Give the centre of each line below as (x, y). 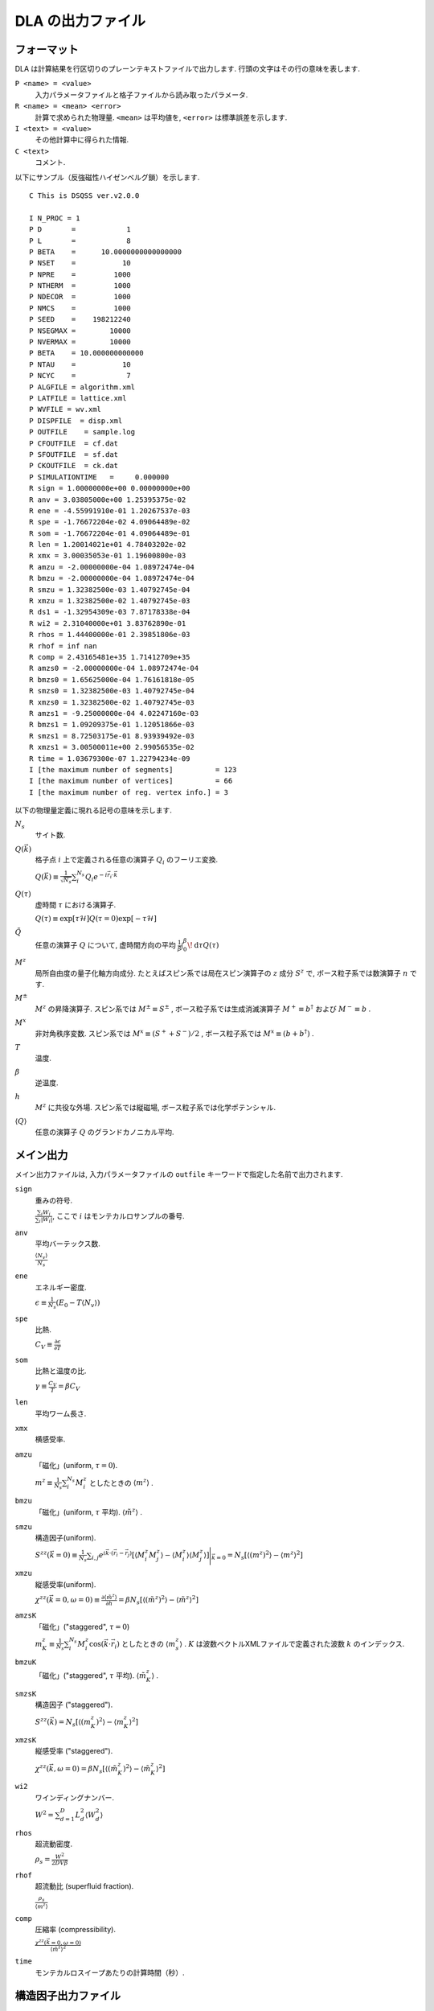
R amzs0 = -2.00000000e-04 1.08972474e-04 (114, 668)
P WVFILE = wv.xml (66, 409)
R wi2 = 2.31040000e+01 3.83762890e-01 (108, 623)
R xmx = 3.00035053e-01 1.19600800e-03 (108, 556)
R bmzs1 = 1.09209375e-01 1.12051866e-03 (112, 725)
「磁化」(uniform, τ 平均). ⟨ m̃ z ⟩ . (88, 1511)
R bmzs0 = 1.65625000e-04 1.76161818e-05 (112, 679)
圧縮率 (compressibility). (76, 1930)
